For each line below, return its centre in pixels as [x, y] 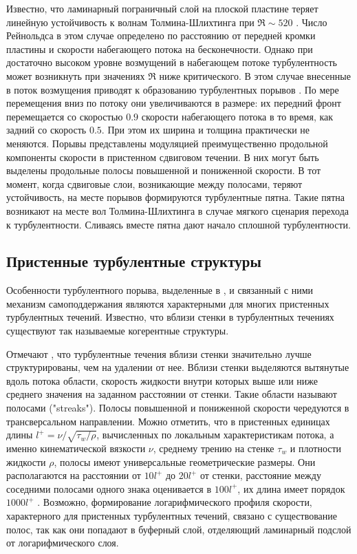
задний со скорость [46, 130]
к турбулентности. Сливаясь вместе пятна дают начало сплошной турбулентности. [178, 224]
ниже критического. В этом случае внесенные [255, 75]
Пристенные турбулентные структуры [134, 261]
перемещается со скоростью [65, 116]
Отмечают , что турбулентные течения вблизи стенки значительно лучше [159, 353]
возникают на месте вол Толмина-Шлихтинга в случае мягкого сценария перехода [178, 210]
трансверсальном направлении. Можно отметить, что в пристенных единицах [168, 421]
